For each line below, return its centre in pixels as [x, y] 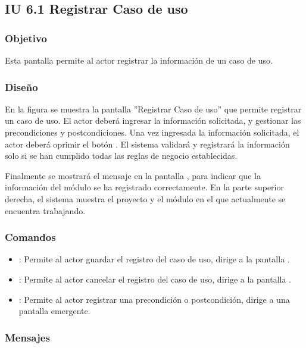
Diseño [21, 87]
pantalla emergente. [54, 311]
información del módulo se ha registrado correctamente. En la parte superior [144, 187]
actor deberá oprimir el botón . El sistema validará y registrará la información [147, 144]
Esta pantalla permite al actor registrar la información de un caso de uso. [139, 60]
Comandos [30, 237]
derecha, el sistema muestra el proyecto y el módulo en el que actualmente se [145, 198]
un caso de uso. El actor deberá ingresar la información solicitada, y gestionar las [153, 120]
